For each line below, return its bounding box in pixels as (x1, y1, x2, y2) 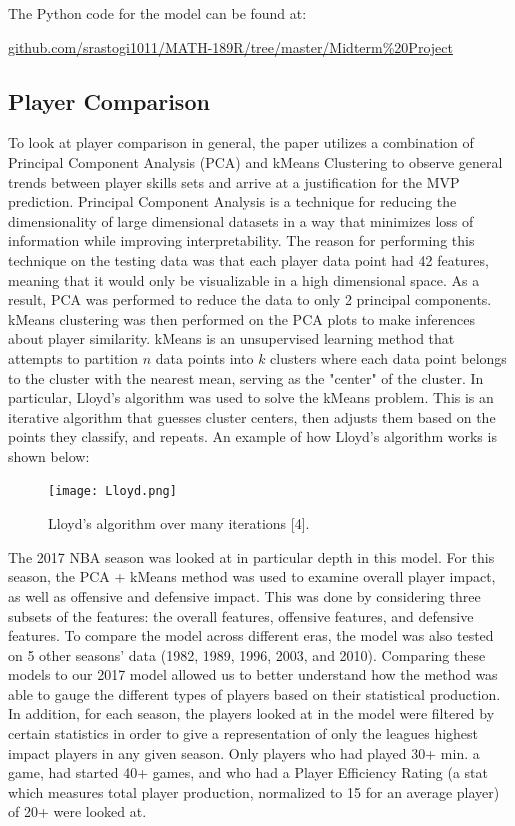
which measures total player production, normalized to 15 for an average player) (8, 781, 500, 802)
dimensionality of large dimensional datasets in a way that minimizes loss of (8, 210, 474, 231)
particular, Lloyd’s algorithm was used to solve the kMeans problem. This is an (8, 387, 494, 408)
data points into (155, 347, 254, 368)
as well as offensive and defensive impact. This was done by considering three (8, 585, 481, 606)
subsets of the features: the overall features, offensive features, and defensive (8, 605, 474, 626)
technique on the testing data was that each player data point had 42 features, (8, 249, 489, 270)
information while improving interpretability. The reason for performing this (8, 230, 475, 251)
